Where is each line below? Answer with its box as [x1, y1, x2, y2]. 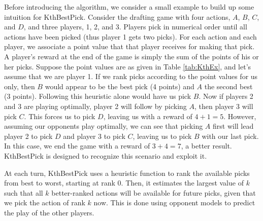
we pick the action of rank [4, 197, 85, 208]
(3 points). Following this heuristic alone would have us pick [4, 91, 191, 101]
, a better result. [181, 140, 232, 151]
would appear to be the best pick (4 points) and [45, 81, 194, 91]
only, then [4, 81, 35, 91]
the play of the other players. [4, 207, 94, 217]
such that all [4, 187, 43, 198]
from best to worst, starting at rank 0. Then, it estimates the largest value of [4, 177, 244, 188]
